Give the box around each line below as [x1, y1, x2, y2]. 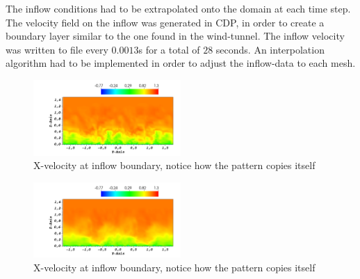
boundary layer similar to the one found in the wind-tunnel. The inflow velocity [6, 29, 345, 43]
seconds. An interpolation [215, 42, 325, 56]
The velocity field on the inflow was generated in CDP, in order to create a [6, 15, 325, 29]
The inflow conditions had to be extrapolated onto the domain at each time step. [6, 1, 351, 15]
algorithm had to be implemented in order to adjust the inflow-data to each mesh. [6, 56, 356, 70]
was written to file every [6, 42, 108, 56]
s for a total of [138, 42, 200, 56]
